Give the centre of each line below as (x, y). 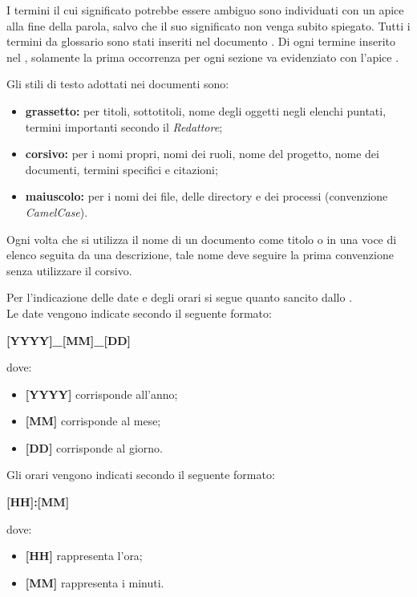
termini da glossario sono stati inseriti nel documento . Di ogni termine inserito (201, 41)
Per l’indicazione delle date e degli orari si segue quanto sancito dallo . (180, 297)
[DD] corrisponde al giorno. (94, 447)
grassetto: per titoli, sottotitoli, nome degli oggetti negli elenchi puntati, (206, 110)
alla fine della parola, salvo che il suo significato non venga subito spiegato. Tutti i (208, 25)
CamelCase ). (57, 211)
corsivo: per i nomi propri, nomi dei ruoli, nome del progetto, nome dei (202, 154)
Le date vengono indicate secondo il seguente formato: (139, 313)
